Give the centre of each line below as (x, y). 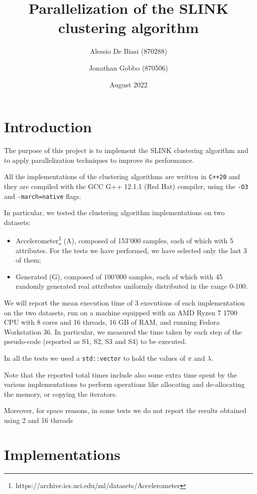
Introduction (48, 127)
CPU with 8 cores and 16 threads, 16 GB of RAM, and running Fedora (112, 322)
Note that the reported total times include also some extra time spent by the (121, 374)
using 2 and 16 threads (39, 420)
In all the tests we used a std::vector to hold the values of (95, 358)
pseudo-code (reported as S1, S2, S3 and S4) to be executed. (95, 341)
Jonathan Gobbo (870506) (128, 67)
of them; (28, 260)
